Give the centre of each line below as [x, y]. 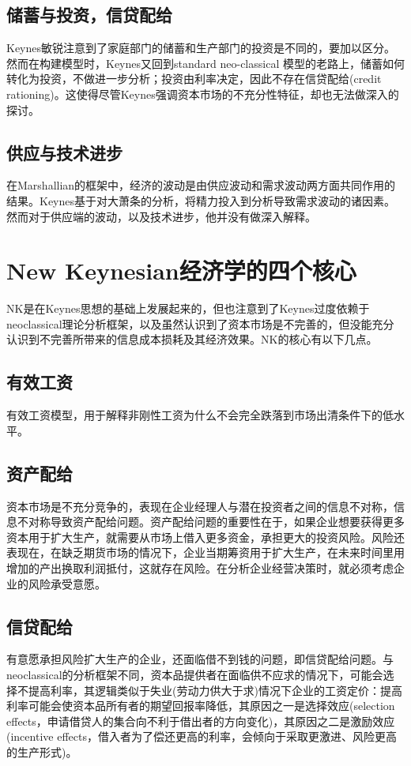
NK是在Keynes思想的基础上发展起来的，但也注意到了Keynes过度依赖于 [188, 308]
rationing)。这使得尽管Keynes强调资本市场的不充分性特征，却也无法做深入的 [203, 94]
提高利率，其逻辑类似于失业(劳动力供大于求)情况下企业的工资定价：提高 [215, 690]
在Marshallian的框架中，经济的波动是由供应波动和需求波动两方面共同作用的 [201, 185]
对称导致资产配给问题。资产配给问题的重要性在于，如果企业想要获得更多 [216, 522]
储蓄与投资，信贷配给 [89, 15]
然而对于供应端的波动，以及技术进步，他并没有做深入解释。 [161, 216]
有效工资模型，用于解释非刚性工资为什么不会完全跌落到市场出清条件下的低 [200, 415]
